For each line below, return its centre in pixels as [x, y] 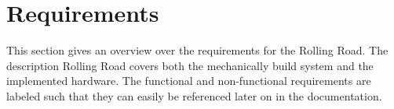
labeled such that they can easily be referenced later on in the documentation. [194, 95]
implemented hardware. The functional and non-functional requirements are [189, 81]
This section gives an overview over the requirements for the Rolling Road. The [197, 50]
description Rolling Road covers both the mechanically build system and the [190, 65]
